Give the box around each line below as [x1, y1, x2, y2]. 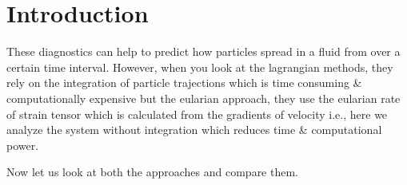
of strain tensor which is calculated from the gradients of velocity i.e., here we [6, 105, 388, 122]
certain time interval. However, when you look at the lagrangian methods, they [6, 58, 393, 75]
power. [6, 136, 39, 153]
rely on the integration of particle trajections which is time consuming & [6, 74, 362, 91]
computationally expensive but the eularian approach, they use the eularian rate [6, 89, 401, 106]
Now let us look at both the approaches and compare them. [6, 163, 298, 180]
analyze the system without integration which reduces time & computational [6, 121, 382, 138]
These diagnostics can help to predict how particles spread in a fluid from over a [6, 43, 401, 60]
